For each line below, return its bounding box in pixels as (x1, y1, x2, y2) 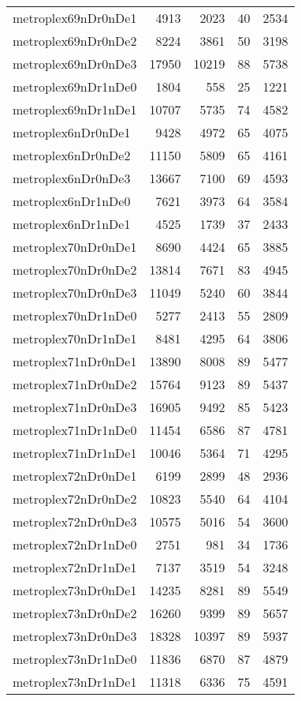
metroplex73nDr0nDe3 (13, 627, 137, 645)
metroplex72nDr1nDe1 (13, 558, 137, 576)
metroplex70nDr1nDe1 (13, 329, 137, 347)
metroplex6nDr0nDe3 (13, 169, 131, 187)
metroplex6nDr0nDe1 (13, 123, 131, 141)
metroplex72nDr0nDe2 (13, 489, 137, 508)
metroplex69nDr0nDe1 (13, 9, 137, 27)
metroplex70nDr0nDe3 (13, 283, 137, 302)
